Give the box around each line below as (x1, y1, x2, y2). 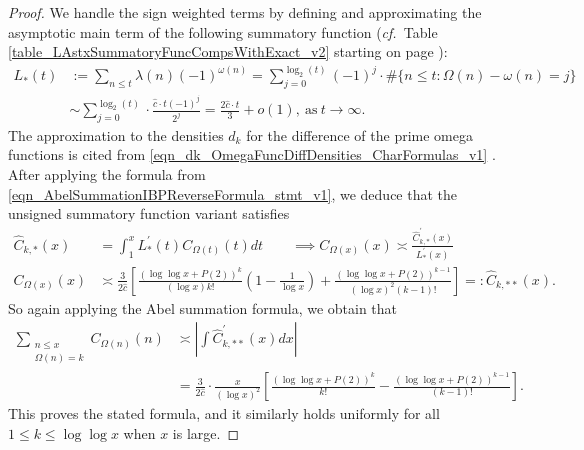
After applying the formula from (8, 164, 206, 184)
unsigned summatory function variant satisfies (8, 203, 290, 224)
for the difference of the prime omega (246, 124, 473, 145)
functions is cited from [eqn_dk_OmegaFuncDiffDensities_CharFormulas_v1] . (8, 144, 496, 165)
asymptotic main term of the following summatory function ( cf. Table (8, 21, 438, 42)
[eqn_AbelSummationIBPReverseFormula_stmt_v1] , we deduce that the (8, 183, 458, 204)
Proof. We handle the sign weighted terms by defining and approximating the (8, 2, 482, 22)
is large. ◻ (172, 422, 240, 443)
